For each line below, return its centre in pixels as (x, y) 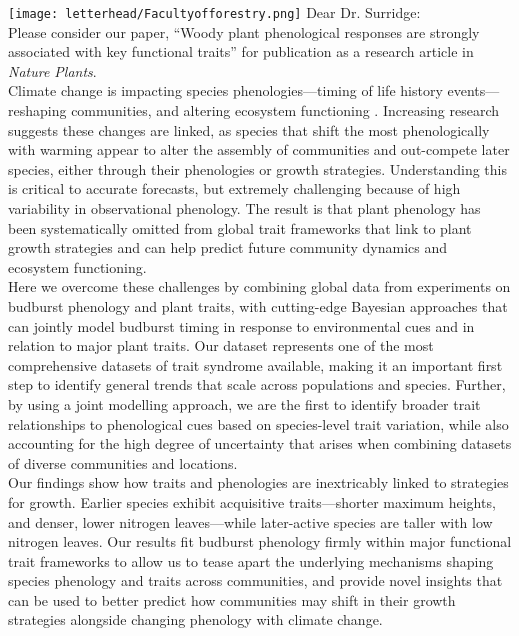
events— (473, 90)
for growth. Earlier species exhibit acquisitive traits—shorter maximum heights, (252, 501)
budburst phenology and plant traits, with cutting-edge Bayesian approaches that (258, 305)
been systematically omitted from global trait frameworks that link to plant (240, 227)
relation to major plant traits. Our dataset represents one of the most (221, 345)
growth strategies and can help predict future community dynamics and (228, 247)
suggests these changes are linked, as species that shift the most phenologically (249, 129)
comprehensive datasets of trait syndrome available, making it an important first (255, 364)
